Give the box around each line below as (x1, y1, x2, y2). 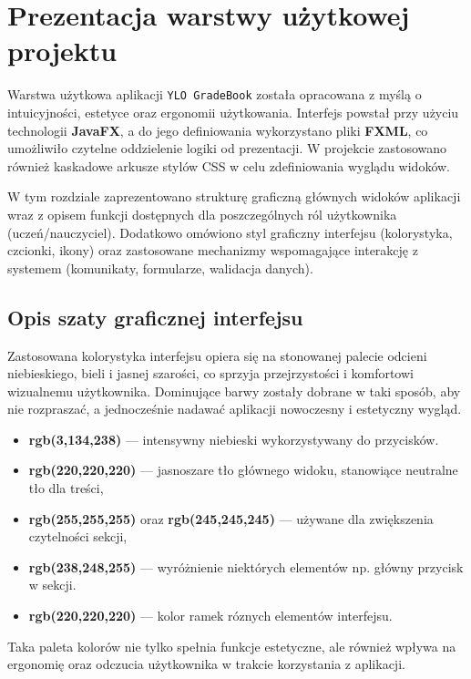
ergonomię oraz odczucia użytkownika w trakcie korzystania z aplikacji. (7, 654, 405, 674)
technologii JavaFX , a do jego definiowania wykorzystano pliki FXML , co (7, 120, 428, 139)
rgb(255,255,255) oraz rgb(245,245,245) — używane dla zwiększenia (28, 509, 434, 528)
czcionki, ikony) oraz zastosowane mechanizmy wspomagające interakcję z (7, 241, 418, 260)
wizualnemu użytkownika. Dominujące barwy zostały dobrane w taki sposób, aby (7, 381, 461, 400)
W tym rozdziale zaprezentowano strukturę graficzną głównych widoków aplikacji (7, 187, 461, 206)
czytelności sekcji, (28, 527, 128, 546)
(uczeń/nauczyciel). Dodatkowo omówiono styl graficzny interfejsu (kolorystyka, (7, 222, 453, 242)
